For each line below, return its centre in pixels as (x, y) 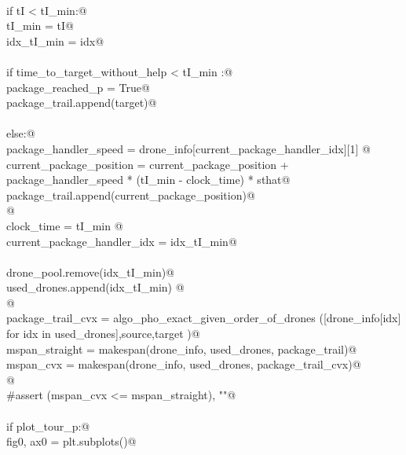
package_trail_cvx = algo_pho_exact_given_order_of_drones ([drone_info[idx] (204, 318)
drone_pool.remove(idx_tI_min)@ (91, 272)
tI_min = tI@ (40, 26)
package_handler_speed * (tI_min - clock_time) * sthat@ (148, 180)
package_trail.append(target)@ (82, 103)
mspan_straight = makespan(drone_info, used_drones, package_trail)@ (182, 349)
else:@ (21, 133)
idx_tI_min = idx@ (55, 40)
